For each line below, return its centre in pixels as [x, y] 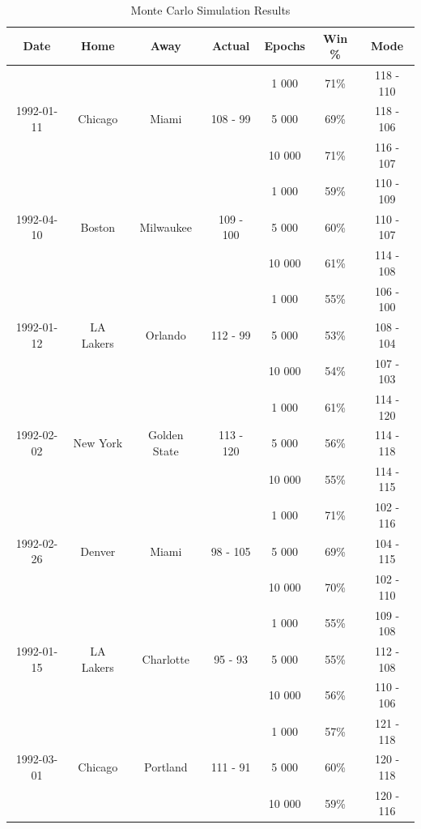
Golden [166, 435]
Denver [98, 551]
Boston [98, 226]
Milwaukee [166, 226]
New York [98, 443]
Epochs [285, 46]
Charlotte [166, 658]
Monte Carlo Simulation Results [210, 10]
